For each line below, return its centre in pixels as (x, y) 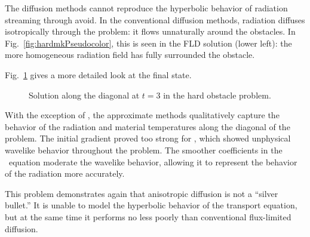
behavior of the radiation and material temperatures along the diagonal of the (148, 126)
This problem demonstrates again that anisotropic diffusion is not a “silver (142, 193)
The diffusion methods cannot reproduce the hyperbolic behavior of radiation (146, 8)
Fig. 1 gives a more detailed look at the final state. (98, 74)
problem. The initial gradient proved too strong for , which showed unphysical (148, 138)
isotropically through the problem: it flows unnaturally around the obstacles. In (150, 31)
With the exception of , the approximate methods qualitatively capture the (142, 115)
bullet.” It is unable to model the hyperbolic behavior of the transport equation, (151, 205)
